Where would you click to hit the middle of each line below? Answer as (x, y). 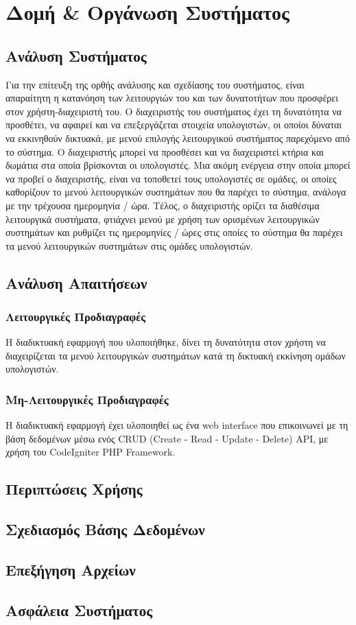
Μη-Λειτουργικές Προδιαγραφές (87, 399)
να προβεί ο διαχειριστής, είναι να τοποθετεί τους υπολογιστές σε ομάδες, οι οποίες (171, 178)
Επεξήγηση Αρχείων (71, 570)
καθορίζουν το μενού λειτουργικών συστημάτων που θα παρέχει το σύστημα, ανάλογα (176, 192)
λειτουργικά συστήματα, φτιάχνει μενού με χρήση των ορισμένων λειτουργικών (163, 219)
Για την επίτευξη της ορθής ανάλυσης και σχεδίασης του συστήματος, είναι (155, 84)
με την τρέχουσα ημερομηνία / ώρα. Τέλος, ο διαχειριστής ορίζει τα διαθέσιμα (163, 205)
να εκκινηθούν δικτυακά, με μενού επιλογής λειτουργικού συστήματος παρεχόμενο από (178, 138)
